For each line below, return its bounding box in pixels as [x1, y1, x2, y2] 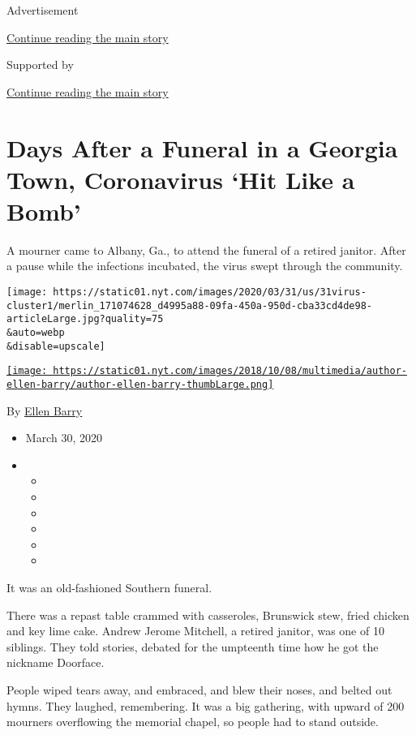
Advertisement [6, 2, 79, 18]
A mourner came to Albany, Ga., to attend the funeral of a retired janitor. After [6, 241, 406, 258]
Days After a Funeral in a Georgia [6, 131, 398, 164]
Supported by [6, 56, 74, 73]
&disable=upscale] [6, 340, 105, 352]
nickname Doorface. [6, 654, 105, 671]
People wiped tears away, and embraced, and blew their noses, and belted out [6, 681, 392, 698]
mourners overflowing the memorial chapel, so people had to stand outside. [6, 713, 379, 730]
